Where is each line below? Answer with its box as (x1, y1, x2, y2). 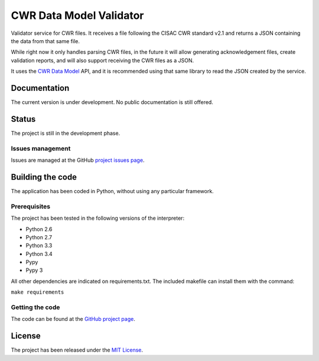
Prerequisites (11, 202, 50, 210)
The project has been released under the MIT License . (11, 346, 144, 354)
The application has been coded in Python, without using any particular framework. (11, 187, 214, 194)
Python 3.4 (25, 250, 53, 257)
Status (11, 114, 36, 124)
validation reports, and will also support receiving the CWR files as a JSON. (11, 57, 194, 64)
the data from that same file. (11, 37, 80, 44)
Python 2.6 (25, 225, 53, 233)
